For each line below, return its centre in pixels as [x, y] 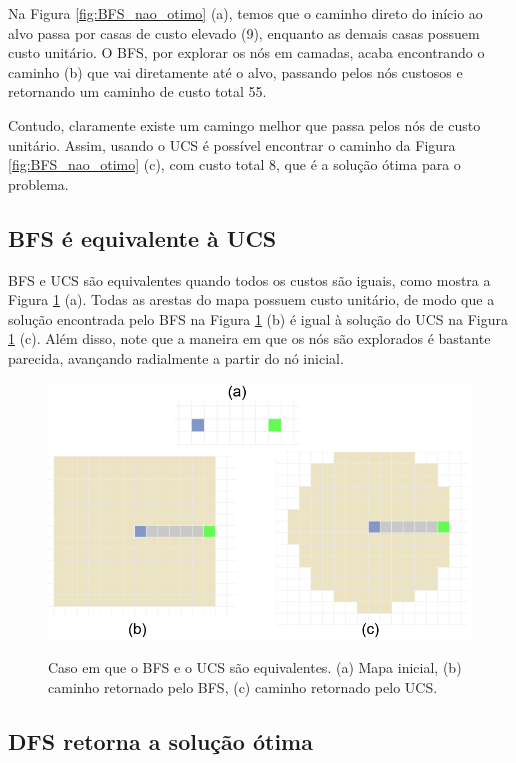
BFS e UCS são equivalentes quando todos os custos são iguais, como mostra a [249, 279]
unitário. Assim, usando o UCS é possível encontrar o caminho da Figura [232, 144]
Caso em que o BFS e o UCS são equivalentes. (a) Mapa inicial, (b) [255, 667]
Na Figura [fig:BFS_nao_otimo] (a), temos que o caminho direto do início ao [245, 13]
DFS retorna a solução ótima [160, 740]
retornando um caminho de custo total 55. [137, 91]
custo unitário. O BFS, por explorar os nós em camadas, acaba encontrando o [246, 52]
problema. [38, 183]
